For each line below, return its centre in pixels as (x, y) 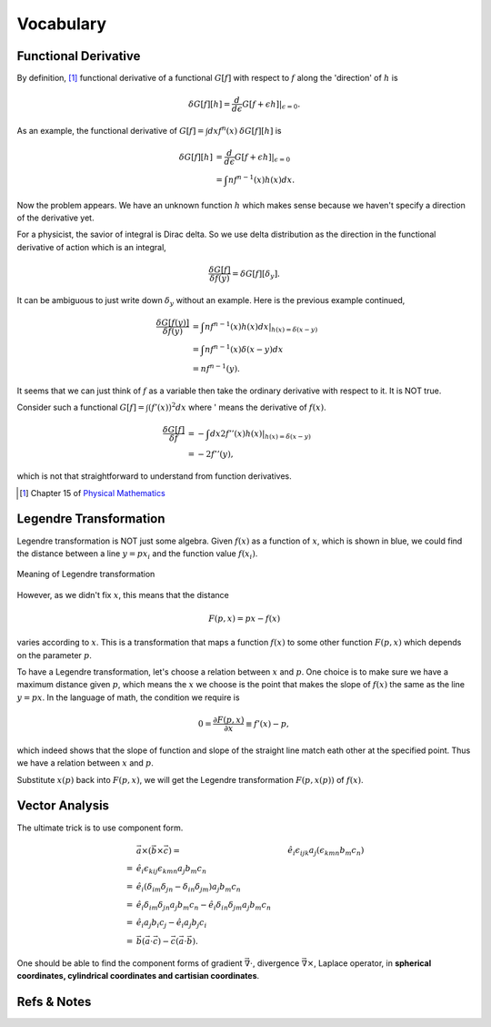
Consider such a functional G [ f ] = (81, 407)
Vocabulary (61, 24)
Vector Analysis (63, 806)
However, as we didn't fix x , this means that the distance (123, 595)
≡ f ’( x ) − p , (268, 723)
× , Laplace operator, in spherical (369, 963)
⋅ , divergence (275, 963)
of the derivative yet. (55, 218)
